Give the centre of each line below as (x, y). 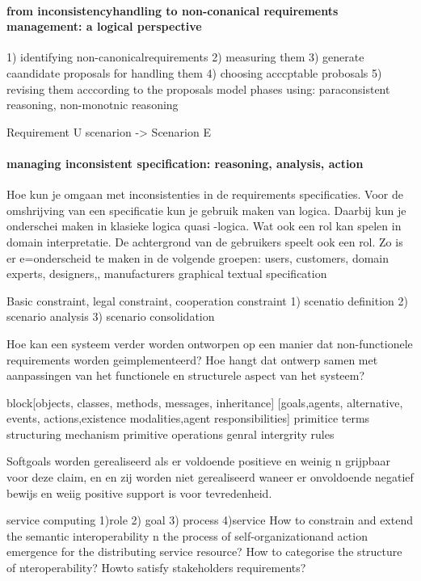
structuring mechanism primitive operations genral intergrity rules (171, 434)
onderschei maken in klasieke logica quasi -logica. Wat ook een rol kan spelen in (204, 226)
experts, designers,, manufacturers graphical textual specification (167, 274)
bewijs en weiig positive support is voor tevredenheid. (139, 493)
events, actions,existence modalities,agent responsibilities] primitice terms (188, 418)
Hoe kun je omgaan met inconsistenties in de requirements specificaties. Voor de (205, 194)
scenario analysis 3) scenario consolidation (111, 316)
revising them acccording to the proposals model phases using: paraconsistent (198, 88)
